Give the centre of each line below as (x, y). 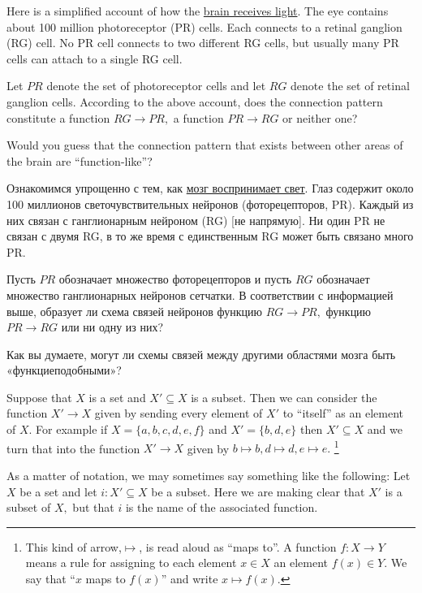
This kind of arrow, (73, 546)
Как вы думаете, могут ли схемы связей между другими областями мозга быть (201, 354)
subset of (29, 507)
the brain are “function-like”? (80, 160)
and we (385, 429)
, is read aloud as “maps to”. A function (238, 546)
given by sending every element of (179, 413)
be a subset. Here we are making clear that (258, 491)
